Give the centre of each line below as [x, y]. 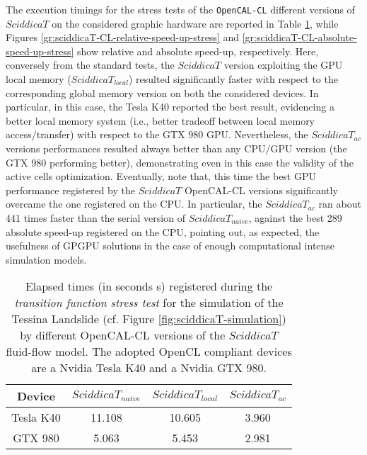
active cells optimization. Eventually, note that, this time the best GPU [161, 176]
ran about [340, 204]
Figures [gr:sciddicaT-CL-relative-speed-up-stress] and [123, 37]
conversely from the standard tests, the [90, 65]
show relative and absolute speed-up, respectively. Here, [198, 51]
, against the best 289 [295, 217]
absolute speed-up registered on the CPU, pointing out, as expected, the [163, 231]
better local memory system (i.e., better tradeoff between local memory [161, 120]
